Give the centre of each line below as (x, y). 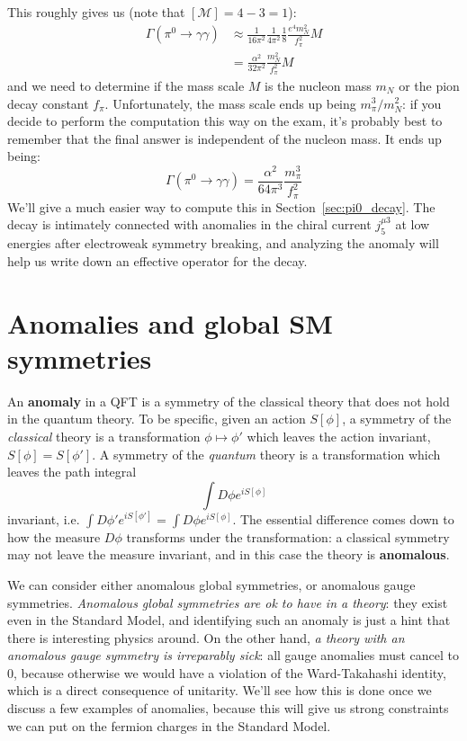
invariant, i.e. (44, 518)
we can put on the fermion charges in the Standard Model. (169, 725)
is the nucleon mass (318, 85)
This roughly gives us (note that (96, 12)
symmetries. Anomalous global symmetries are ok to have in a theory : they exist (228, 602)
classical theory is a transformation (104, 436)
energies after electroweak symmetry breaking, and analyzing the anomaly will (223, 243)
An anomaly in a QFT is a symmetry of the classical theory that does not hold (229, 401)
